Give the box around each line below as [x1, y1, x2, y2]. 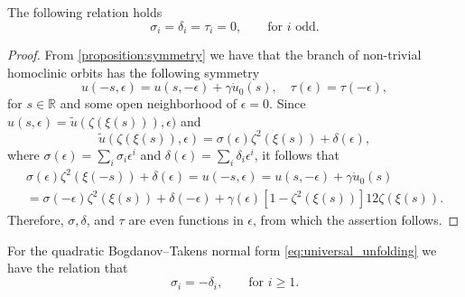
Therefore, [7, 210, 64, 229]
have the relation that [7, 258, 128, 277]
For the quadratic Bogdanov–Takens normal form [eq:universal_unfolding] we [7, 240, 437, 259]
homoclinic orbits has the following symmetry [7, 62, 260, 81]
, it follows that [254, 144, 339, 163]
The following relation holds [7, 3, 163, 21]
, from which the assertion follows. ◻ [253, 210, 460, 229]
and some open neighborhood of [60, 94, 237, 113]
